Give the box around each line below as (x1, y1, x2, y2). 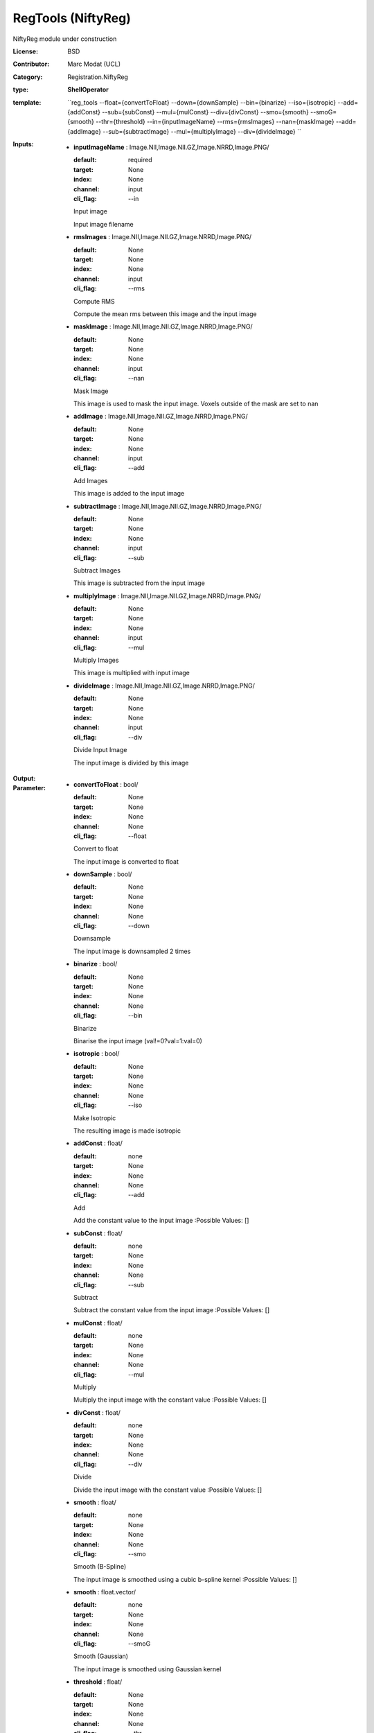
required (128, 156, 152, 164)
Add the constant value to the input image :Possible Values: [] (73, 1217, 249, 1225)
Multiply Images (73, 656, 119, 665)
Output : (12, 774, 36, 783)
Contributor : (12, 60, 50, 69)
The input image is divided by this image (73, 758, 189, 767)
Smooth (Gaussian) (73, 1652, 128, 1660)
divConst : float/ (73, 1408, 121, 1417)
